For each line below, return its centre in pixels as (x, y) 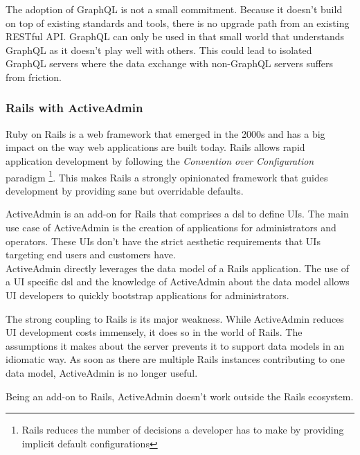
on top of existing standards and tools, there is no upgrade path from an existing (178, 23)
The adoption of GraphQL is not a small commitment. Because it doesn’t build (174, 9)
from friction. (34, 77)
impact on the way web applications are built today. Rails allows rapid (155, 147)
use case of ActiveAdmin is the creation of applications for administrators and (171, 227)
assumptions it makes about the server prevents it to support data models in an (175, 345)
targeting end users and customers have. (91, 255)
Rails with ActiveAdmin (74, 108)
